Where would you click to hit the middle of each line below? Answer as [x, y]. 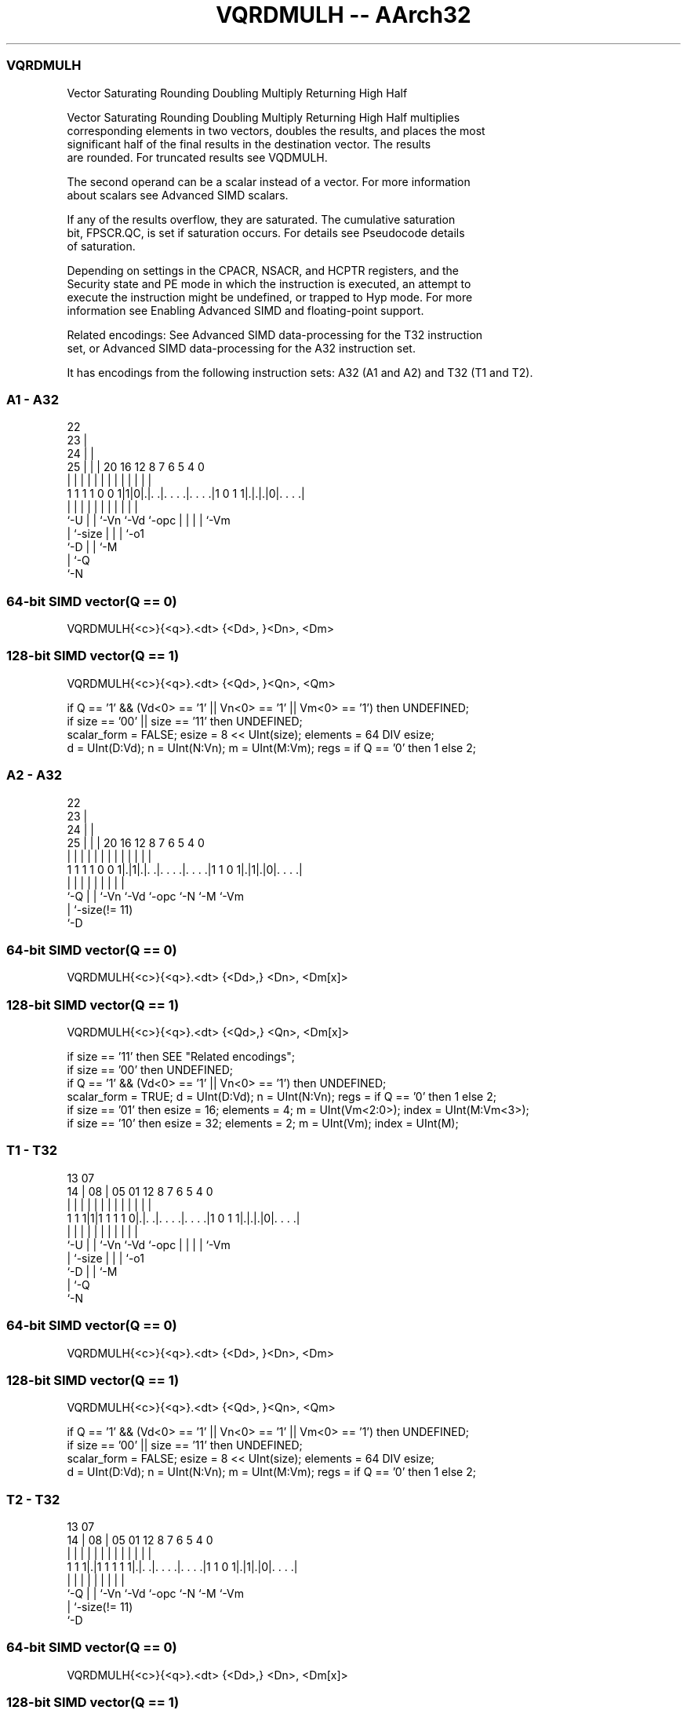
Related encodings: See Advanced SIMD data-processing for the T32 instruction [275, 334]
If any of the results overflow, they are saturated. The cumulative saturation [261, 219]
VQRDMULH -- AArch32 [343, 15]
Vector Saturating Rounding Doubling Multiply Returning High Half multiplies [264, 117]
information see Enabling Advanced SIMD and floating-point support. [245, 310]
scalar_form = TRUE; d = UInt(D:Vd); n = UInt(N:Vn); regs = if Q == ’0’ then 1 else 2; [282, 1096]
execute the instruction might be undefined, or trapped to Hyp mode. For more [270, 297]
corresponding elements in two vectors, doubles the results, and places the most [276, 130]
